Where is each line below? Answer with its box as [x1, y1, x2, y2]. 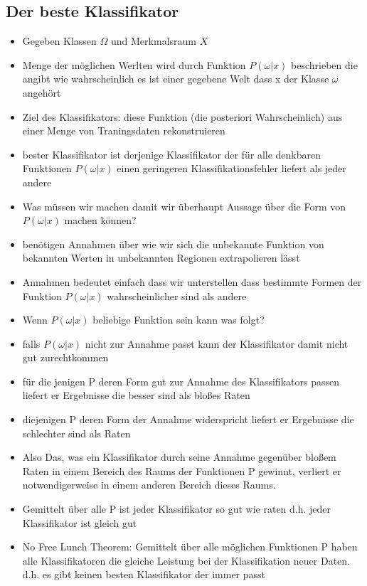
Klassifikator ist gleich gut [22, 515, 137, 530]
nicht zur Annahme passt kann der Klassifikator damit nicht [85, 336, 349, 351]
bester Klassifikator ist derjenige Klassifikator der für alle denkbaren [22, 146, 321, 161]
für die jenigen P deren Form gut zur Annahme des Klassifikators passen [22, 373, 339, 388]
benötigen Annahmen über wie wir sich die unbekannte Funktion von [22, 236, 324, 251]
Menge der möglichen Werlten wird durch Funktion [22, 57, 246, 72]
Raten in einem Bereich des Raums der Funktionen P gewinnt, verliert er [22, 463, 341, 478]
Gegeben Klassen [22, 33, 97, 48]
